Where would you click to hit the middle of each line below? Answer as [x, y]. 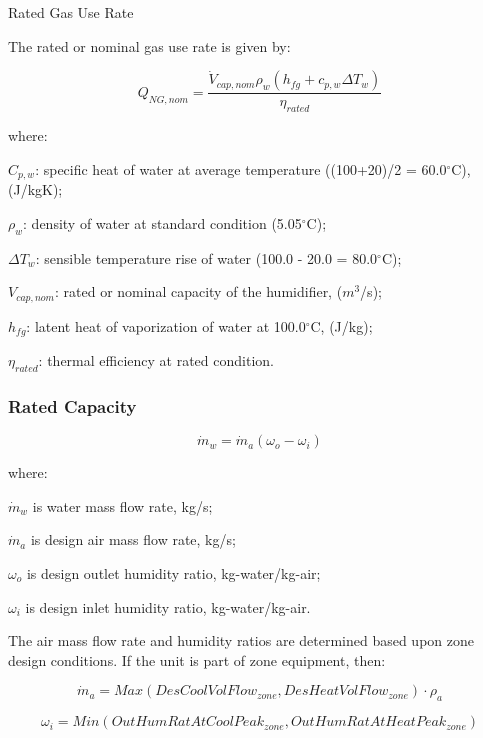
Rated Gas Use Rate [71, 12]
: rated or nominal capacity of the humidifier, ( [198, 291]
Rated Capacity [72, 405]
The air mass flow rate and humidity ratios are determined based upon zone [241, 640]
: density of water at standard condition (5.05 [162, 222]
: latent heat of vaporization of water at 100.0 [166, 325]
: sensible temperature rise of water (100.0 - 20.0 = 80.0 [206, 257]
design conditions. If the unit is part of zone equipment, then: [197, 659]
